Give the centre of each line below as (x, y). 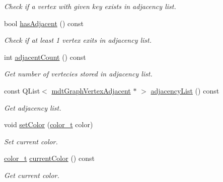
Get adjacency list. (33, 107)
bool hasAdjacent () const (44, 23)
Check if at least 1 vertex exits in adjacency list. (78, 40)
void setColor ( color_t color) (49, 124)
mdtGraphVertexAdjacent (91, 90)
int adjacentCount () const (45, 57)
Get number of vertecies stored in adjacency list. (78, 74)
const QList (22, 90)
